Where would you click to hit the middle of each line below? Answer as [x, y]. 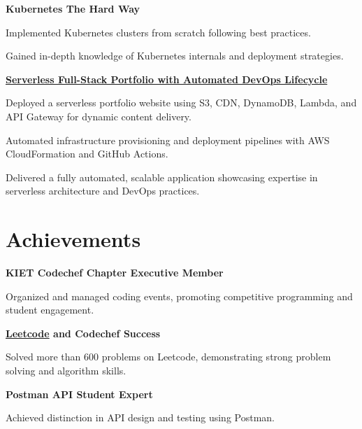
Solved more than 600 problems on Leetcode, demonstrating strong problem [168, 357]
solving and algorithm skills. [66, 371]
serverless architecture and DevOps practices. [103, 191]
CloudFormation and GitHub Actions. [87, 154]
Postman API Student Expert [79, 394]
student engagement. [50, 310]
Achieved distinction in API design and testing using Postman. [140, 417]
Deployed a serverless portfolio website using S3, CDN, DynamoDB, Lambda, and [181, 103]
